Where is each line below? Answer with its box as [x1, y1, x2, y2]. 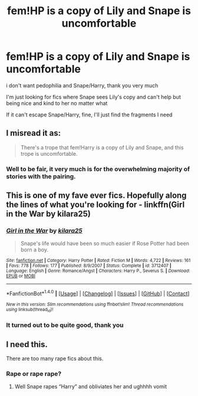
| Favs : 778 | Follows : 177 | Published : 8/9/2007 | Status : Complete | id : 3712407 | [6, 263, 172, 269]
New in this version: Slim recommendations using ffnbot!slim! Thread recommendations [6, 302, 184, 307]
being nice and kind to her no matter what [6, 99, 108, 107]
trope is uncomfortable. [20, 150, 78, 157]
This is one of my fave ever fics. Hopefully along [6, 191, 187, 201]
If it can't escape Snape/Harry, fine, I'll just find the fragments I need [6, 111, 173, 118]
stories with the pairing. [6, 172, 76, 181]
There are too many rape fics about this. [6, 355, 104, 362]
